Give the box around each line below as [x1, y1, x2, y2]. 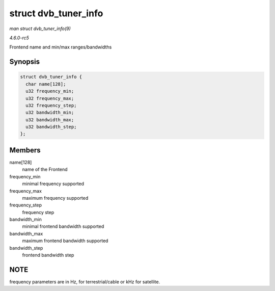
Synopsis [9, 58, 40, 66]
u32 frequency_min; [25, 88, 74, 94]
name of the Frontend [22, 166, 68, 173]
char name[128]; [25, 81, 66, 87]
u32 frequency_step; [25, 102, 77, 108]
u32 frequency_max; [25, 95, 74, 101]
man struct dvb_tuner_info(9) [9, 25, 71, 32]
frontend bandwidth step [22, 252, 74, 258]
